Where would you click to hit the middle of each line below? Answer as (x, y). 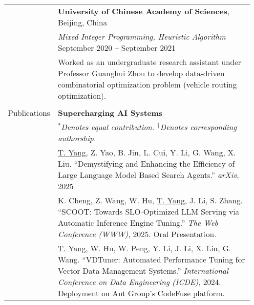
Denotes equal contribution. (108, 127)
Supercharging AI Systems (110, 113)
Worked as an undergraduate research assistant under (149, 62)
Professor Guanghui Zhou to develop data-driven (141, 73)
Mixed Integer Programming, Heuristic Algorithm (142, 36)
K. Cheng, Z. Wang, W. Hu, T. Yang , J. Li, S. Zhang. (150, 200)
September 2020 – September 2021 (117, 48)
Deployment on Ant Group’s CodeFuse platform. (141, 293)
